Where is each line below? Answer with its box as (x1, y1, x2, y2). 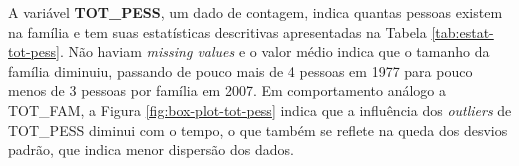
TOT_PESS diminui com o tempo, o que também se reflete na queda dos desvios (8, 119, 508, 140)
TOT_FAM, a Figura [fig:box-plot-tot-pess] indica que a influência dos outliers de (8, 99, 512, 120)
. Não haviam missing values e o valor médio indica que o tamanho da (59, 41, 490, 62)
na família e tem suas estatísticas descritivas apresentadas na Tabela (8, 21, 427, 42)
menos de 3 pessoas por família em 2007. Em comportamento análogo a (8, 80, 447, 101)
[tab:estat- (431, 21, 494, 42)
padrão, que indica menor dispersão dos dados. (8, 139, 294, 160)
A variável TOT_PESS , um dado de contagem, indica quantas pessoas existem (8, 2, 503, 22)
